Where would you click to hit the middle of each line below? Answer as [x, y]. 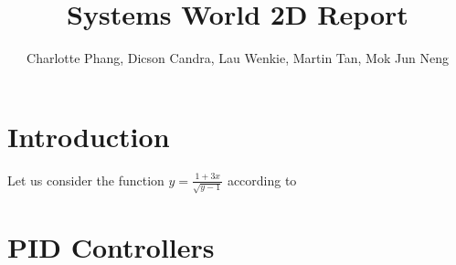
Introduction [89, 136]
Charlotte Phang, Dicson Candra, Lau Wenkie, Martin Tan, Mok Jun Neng [238, 58]
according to [262, 180]
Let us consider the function [86, 180]
